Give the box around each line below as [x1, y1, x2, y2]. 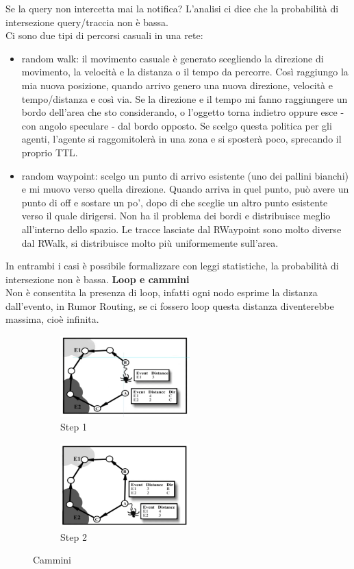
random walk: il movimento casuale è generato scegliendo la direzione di [21, 51, 324, 65]
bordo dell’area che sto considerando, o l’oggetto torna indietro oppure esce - [21, 105, 344, 119]
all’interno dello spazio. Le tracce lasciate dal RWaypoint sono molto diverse [21, 221, 342, 236]
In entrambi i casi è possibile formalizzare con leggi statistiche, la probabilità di [5, 258, 339, 273]
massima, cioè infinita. [5, 312, 99, 326]
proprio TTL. [21, 145, 78, 159]
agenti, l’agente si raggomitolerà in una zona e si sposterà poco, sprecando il [21, 132, 342, 146]
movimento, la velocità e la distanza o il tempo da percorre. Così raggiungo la [21, 64, 349, 79]
